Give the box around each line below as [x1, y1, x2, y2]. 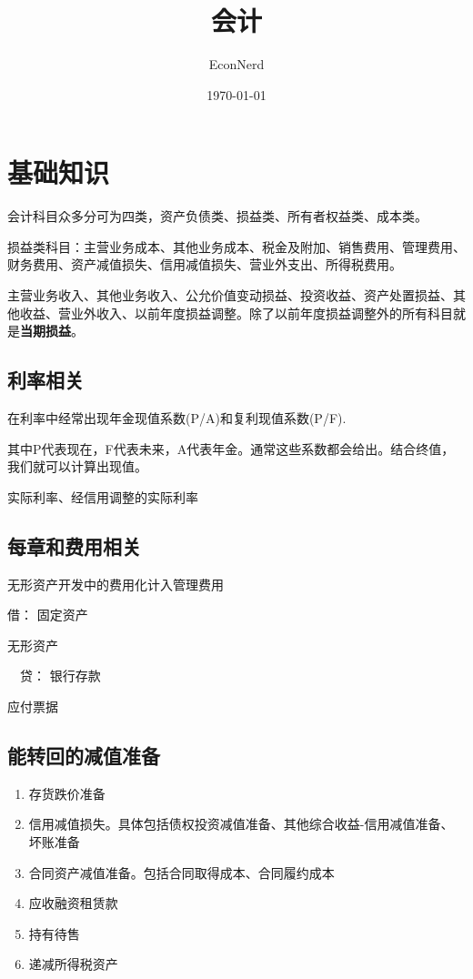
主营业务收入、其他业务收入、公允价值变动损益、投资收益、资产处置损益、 [7, 286, 453, 305]
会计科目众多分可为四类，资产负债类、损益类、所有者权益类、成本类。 [7, 207, 428, 226]
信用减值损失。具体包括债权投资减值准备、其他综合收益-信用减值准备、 [28, 814, 454, 833]
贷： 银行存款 [19, 666, 101, 685]
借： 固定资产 [7, 605, 88, 624]
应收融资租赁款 [28, 893, 118, 913]
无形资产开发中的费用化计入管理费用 [7, 574, 224, 593]
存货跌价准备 [28, 783, 106, 802]
